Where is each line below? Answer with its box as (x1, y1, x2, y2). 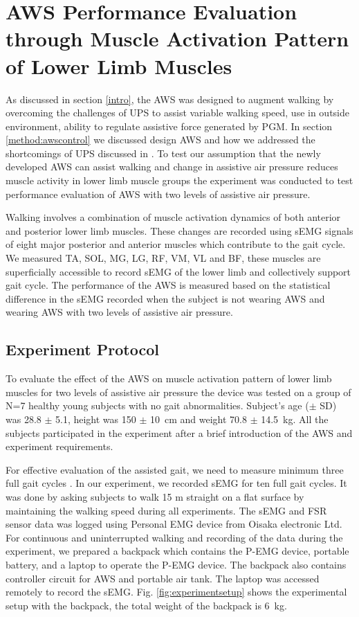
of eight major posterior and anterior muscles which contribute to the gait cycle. (6, 237, 346, 251)
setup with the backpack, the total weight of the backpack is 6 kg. (6, 598, 287, 612)
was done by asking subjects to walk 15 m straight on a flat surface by (6, 489, 304, 503)
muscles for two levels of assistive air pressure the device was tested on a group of (6, 384, 351, 399)
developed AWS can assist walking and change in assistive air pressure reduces (6, 159, 338, 174)
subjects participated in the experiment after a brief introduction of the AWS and (6, 425, 353, 440)
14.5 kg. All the (261, 411, 329, 426)
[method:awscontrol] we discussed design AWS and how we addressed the (6, 132, 315, 147)
